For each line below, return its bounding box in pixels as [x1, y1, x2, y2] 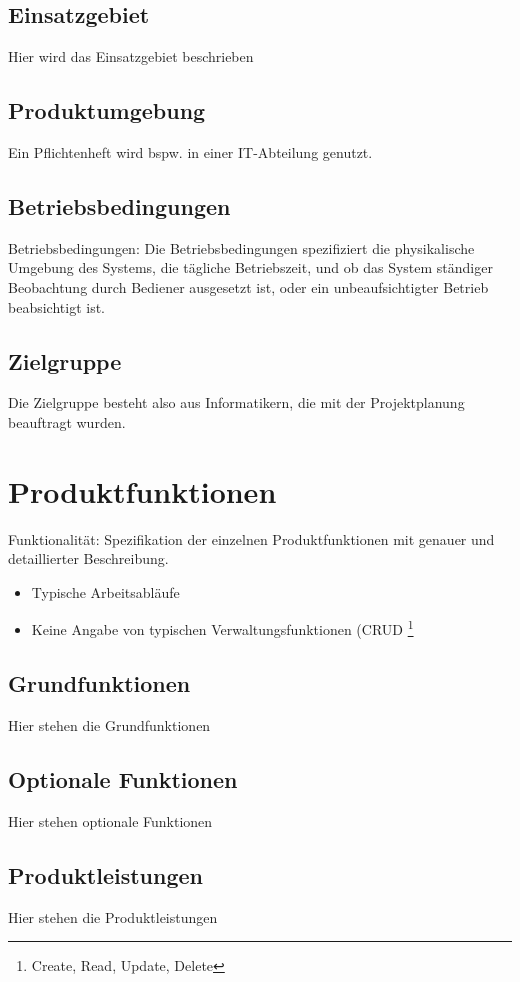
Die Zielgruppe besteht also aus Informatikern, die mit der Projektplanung [8, 392, 465, 413]
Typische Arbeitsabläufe [31, 581, 180, 602]
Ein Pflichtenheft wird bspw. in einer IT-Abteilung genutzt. [8, 142, 373, 162]
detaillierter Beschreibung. [8, 548, 169, 569]
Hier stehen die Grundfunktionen [8, 714, 211, 735]
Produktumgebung [8, 95, 206, 126]
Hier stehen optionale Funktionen [8, 810, 213, 831]
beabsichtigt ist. [8, 296, 105, 317]
